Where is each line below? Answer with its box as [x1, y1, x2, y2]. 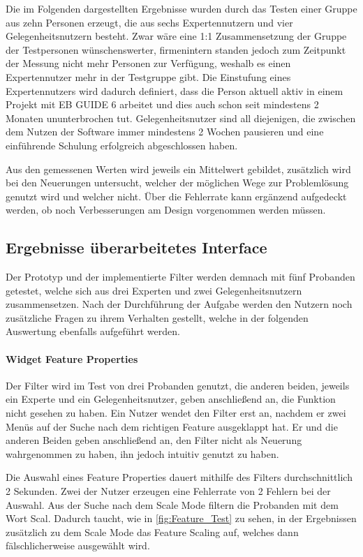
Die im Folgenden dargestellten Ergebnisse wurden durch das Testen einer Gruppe [6, 1, 357, 15]
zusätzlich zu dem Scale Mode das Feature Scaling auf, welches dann [6, 524, 299, 539]
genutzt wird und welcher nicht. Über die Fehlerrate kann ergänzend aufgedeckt [6, 188, 347, 203]
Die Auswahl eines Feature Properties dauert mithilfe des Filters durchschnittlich [6, 470, 353, 484]
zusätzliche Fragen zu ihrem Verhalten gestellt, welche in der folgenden [6, 310, 309, 325]
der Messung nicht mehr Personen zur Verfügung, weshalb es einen [6, 56, 291, 70]
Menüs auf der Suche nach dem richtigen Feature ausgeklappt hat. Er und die [6, 419, 338, 433]
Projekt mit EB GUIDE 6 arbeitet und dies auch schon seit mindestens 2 [6, 97, 319, 112]
